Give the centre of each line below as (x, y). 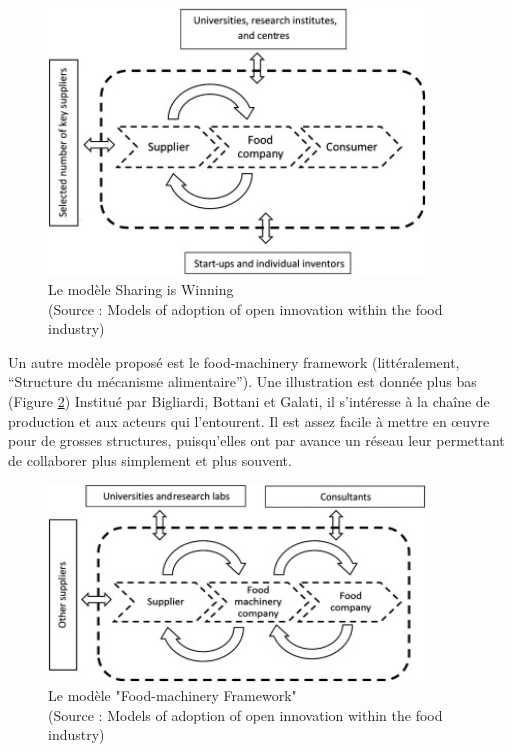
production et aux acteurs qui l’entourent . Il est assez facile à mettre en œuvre (249, 420)
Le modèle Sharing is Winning (141, 289)
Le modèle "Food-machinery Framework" (172, 695)
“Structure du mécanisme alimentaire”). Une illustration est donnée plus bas (242, 381)
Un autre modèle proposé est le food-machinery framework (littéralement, (234, 361)
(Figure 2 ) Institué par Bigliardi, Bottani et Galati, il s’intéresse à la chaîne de (249, 401)
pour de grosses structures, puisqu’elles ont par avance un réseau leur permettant (256, 440)
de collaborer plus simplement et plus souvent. (150, 459)
